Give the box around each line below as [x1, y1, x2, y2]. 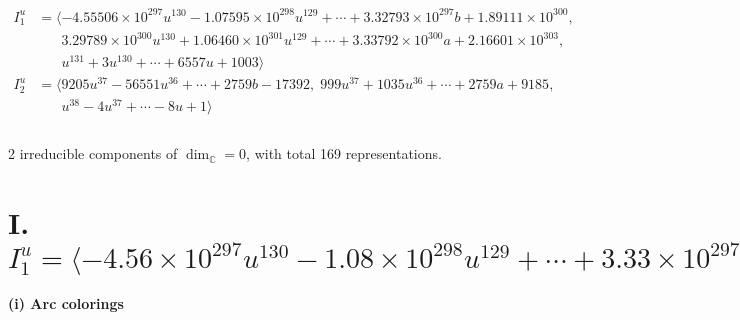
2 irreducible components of [8, 143, 178, 164]
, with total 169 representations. [246, 143, 442, 164]
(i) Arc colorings [8, 293, 124, 314]
